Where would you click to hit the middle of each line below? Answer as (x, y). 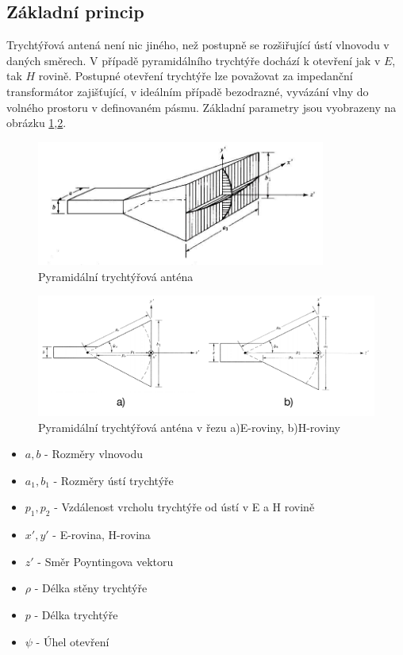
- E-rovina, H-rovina (102, 535)
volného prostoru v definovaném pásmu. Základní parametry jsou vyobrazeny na (201, 107)
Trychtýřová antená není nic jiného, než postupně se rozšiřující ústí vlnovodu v (198, 45)
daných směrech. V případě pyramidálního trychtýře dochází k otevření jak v (194, 60)
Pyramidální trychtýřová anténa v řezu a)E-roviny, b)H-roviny (190, 427)
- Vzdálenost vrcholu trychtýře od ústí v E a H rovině (184, 507)
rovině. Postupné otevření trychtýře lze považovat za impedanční (196, 76)
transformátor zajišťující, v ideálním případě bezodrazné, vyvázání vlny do (188, 91)
